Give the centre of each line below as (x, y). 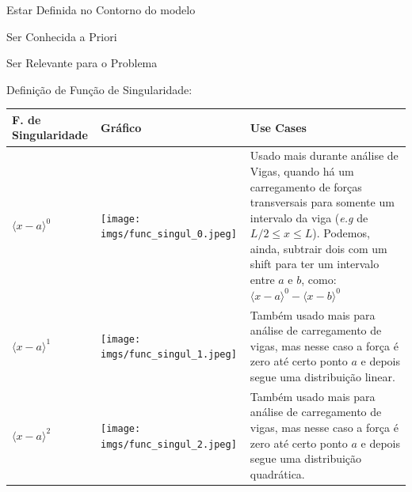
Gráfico (121, 127)
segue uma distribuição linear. (322, 376)
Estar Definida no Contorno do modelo (101, 9)
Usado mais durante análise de (324, 155)
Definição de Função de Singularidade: (99, 89)
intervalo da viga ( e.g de (309, 217)
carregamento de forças (306, 186)
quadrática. (277, 473)
